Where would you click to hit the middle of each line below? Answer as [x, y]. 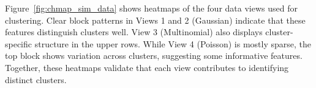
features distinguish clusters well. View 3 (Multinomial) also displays [134, 32]
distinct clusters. [36, 79]
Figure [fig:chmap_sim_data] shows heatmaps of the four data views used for [151, 8]
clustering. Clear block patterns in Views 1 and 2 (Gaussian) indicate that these [155, 20]
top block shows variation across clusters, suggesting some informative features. [154, 56]
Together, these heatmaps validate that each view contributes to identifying [147, 67]
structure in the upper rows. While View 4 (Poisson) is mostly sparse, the [173, 43]
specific [19, 43]
